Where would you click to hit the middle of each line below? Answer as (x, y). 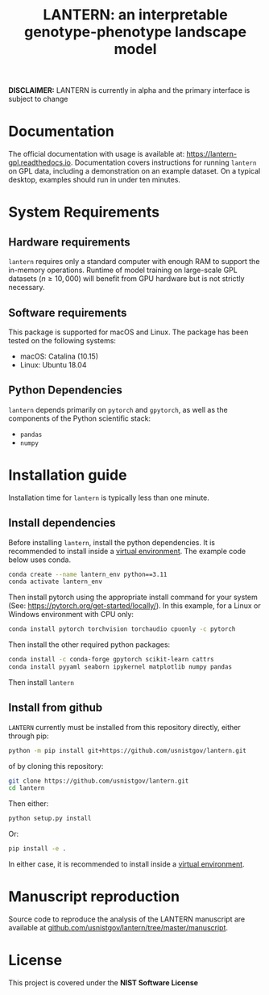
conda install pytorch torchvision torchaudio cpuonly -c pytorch (122, 629)
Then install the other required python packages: (89, 644)
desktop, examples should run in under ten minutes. (95, 180)
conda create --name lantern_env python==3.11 (88, 574)
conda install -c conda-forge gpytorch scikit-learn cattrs (112, 660)
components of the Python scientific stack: (80, 418)
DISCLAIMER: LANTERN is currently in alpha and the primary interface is (129, 90)
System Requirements (84, 212)
